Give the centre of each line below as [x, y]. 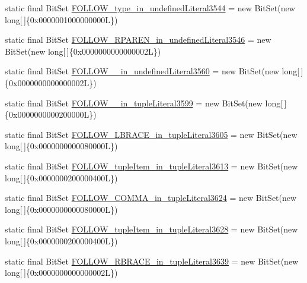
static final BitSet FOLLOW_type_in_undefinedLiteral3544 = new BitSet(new [150, 8]
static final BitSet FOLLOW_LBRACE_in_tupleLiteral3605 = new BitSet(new [151, 134]
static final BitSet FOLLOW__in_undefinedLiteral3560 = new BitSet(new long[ [152, 71]
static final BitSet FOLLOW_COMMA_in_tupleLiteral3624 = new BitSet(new [151, 198]
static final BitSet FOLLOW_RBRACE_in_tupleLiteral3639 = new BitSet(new [152, 261]
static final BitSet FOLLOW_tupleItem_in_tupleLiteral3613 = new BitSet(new [151, 166]
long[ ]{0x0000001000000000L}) [61, 19]
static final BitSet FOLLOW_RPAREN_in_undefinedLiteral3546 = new [138, 40]
